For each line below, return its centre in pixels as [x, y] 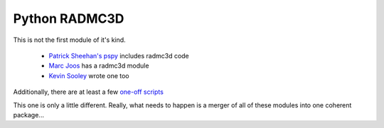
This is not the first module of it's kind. [69, 40]
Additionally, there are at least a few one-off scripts [88, 92]
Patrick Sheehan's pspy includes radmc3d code [119, 55]
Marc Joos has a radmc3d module [99, 66]
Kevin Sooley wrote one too [89, 75]
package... [28, 114]
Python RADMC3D [69, 18]
